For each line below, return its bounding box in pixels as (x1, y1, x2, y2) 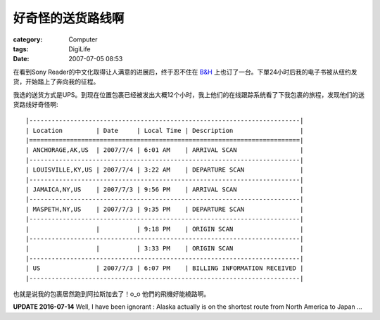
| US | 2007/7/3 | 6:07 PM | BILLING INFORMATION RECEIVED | (25, 264, 304, 272)
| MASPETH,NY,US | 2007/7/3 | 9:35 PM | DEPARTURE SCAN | (25, 205, 304, 213)
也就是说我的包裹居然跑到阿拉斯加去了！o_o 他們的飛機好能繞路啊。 (13, 289, 210, 298)
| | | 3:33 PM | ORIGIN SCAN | (25, 245, 304, 252)
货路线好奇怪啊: (13, 100, 59, 108)
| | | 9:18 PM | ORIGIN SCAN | (25, 225, 304, 233)
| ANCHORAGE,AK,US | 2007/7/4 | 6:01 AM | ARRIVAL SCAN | (25, 146, 304, 154)
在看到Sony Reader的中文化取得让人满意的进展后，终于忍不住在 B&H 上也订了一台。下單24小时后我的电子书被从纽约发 (13, 68, 358, 76)
